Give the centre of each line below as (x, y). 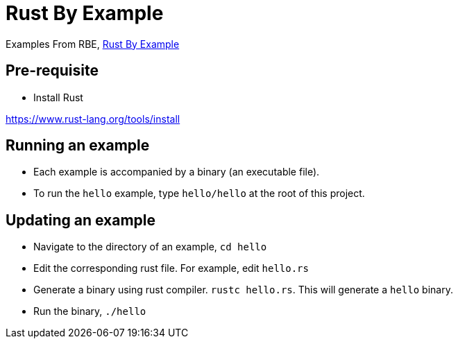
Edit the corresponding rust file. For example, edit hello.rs (171, 268)
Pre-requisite (52, 71)
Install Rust (58, 97)
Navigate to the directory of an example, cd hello (150, 247)
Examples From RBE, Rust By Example (93, 44)
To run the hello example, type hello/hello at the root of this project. (199, 193)
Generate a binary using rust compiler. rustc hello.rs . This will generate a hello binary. (243, 290)
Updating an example (80, 220)
